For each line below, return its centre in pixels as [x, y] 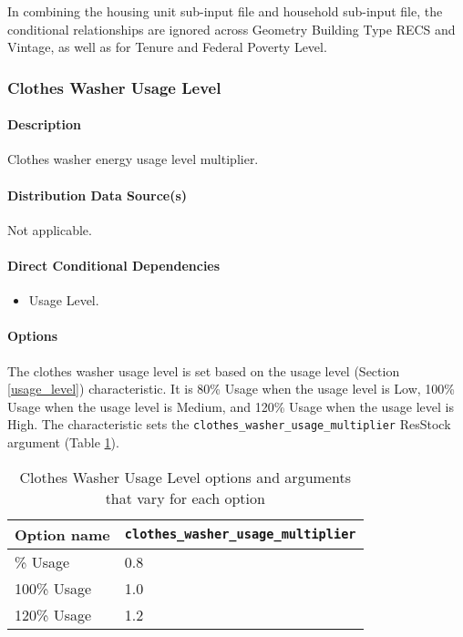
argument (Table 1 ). [63, 442]
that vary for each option [185, 498]
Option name [62, 534]
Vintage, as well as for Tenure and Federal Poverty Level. [167, 47]
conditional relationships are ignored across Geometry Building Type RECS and [231, 29]
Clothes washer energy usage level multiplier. [133, 159]
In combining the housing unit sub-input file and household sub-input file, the [225, 11]
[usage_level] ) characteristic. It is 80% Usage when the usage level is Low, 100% [231, 389]
